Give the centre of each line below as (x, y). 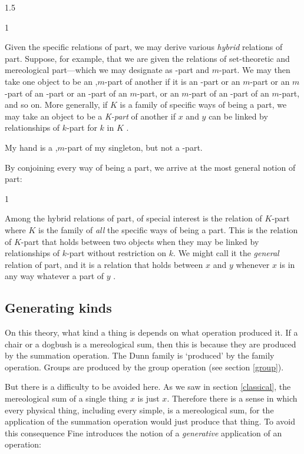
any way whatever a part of (54, 276)
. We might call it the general (226, 253)
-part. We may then (255, 70)
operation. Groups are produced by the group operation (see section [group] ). (144, 367)
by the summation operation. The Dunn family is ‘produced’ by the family (140, 355)
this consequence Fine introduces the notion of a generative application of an (143, 433)
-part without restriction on (117, 253)
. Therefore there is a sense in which (232, 398)
